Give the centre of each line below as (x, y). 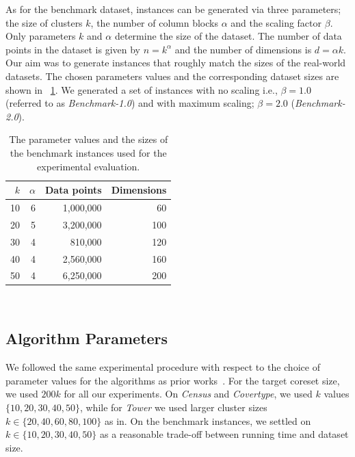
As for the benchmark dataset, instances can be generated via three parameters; (173, 9)
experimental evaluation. (89, 166)
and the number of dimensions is (243, 49)
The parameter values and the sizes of (89, 139)
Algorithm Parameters (87, 338)
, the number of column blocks (154, 22)
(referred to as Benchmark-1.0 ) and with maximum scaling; (130, 103)
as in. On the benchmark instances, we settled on (208, 420)
